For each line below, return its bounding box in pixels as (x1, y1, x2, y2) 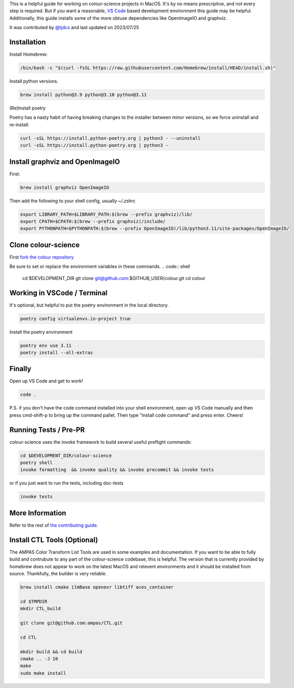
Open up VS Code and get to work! (9, 378, 83, 384)
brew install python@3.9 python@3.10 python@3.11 (20, 92, 147, 98)
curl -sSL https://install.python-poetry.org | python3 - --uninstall (20, 135, 201, 141)
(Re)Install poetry (9, 105, 46, 111)
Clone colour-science (9, 241, 80, 249)
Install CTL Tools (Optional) (9, 535, 98, 544)
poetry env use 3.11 (20, 342, 71, 348)
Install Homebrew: (9, 51, 48, 57)
